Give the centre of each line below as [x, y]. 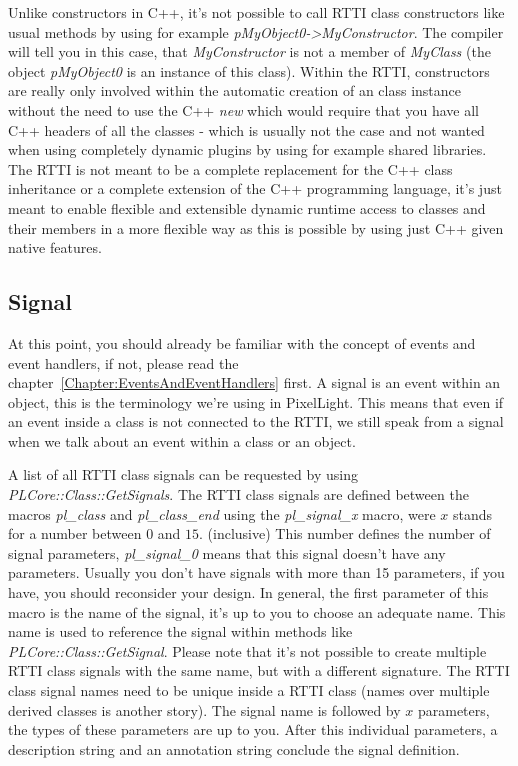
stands [472, 513]
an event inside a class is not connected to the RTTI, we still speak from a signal [256, 421]
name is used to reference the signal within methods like [180, 631]
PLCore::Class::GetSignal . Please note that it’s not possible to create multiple [247, 650]
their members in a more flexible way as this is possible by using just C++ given [256, 227]
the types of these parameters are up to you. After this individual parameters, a [253, 729]
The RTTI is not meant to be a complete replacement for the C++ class [230, 168]
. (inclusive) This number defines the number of [345, 533]
